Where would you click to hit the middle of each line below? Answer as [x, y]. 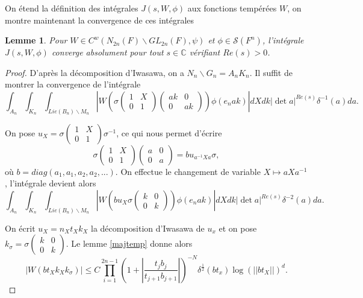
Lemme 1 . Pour [36, 40]
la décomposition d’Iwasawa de [147, 228]
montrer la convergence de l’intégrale [73, 84]
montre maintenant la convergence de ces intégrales [100, 20]
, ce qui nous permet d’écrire [169, 132]
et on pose [238, 228]
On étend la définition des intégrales [72, 8]
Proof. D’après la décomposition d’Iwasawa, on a [95, 72]
